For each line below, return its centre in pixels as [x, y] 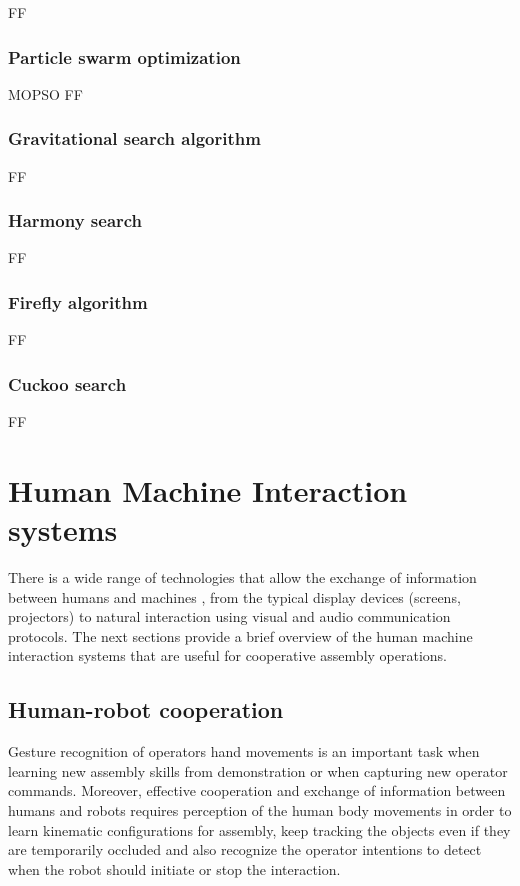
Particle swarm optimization [124, 56]
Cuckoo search [67, 383]
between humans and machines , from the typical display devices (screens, [234, 596]
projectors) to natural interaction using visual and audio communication [229, 616]
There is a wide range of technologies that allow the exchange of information [242, 576]
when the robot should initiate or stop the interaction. [174, 868]
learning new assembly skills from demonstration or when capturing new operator [258, 770]
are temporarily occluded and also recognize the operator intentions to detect [245, 849]
